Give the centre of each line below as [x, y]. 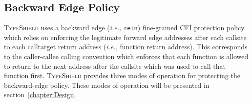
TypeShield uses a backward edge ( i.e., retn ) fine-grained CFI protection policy [124, 28]
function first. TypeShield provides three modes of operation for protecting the [122, 75]
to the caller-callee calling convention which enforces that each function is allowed [126, 56]
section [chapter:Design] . [41, 94]
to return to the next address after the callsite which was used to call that [115, 66]
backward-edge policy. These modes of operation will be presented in [107, 85]
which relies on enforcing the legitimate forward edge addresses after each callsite [125, 37]
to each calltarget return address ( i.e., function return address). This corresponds [126, 47]
